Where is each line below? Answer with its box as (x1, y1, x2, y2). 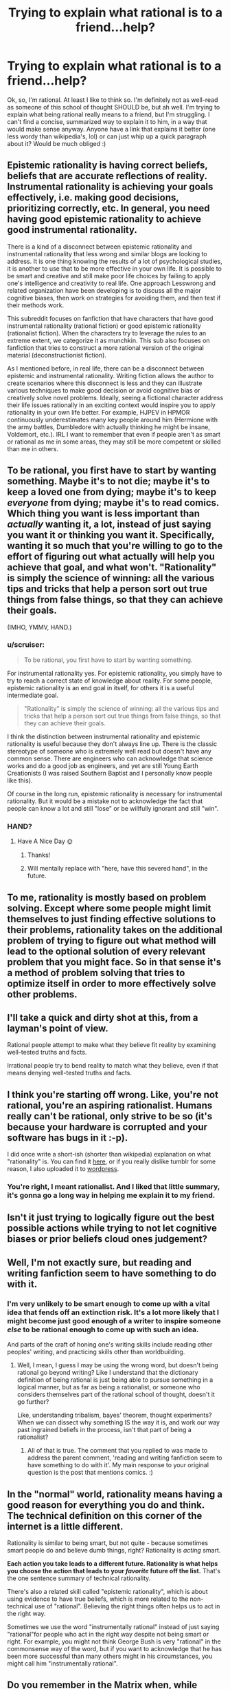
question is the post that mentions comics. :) (27, 1469, 153, 1477)
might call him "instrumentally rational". (7, 1659, 118, 1668)
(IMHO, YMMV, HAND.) (7, 623, 72, 631)
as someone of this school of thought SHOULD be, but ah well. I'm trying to (7, 103, 220, 111)
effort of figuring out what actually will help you (7, 551, 215, 563)
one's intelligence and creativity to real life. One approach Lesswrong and (7, 279, 216, 287)
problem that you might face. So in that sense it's (7, 956, 222, 968)
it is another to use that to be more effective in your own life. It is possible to (7, 264, 222, 273)
